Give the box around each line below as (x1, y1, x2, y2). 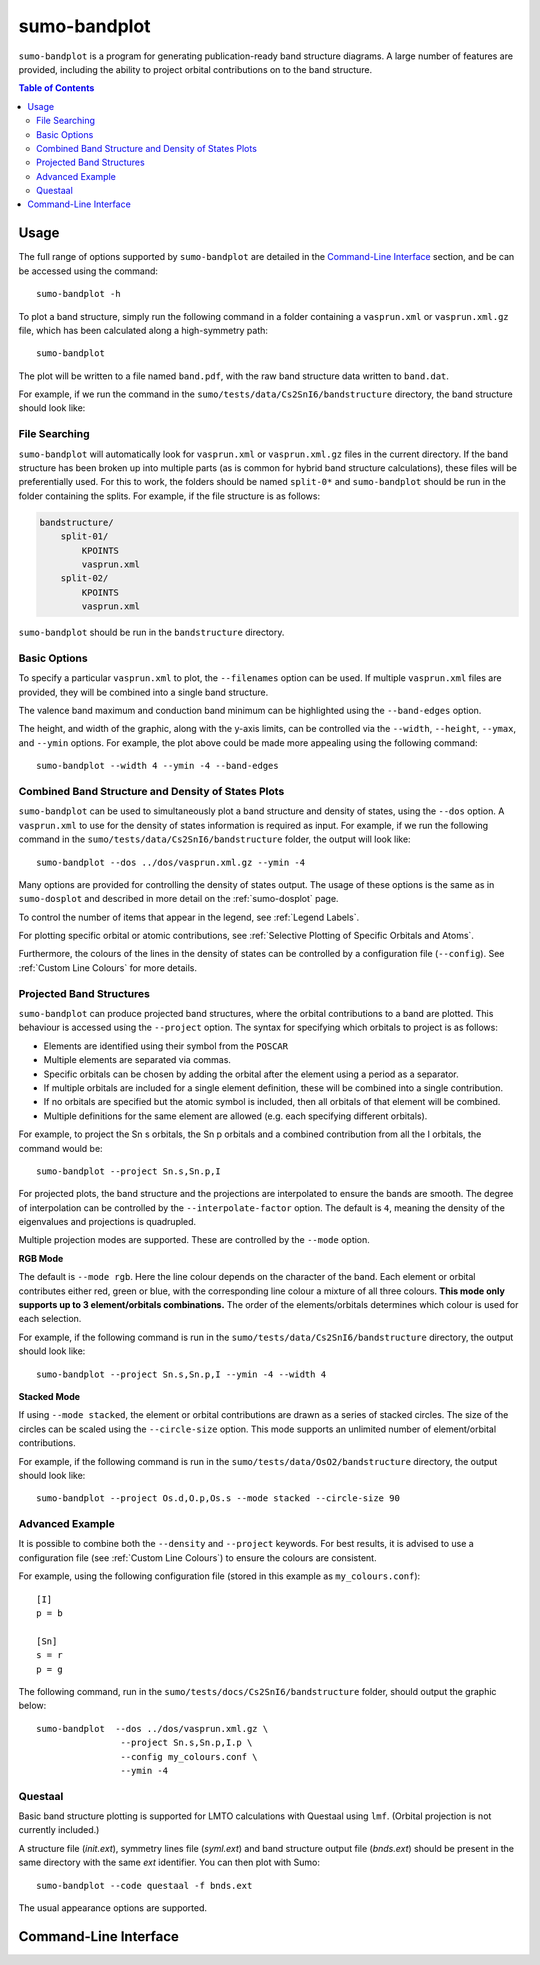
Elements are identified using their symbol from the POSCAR (43, 1040, 289, 1052)
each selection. (18, 1313, 82, 1325)
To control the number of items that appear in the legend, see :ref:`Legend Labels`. (18, 911, 360, 923)
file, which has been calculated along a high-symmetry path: (18, 324, 269, 336)
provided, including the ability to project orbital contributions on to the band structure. (18, 63, 373, 75)
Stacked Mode (18, 1390, 80, 1402)
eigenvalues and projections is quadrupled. (18, 1216, 197, 1228)
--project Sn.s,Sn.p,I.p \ (120, 1737, 253, 1749)
